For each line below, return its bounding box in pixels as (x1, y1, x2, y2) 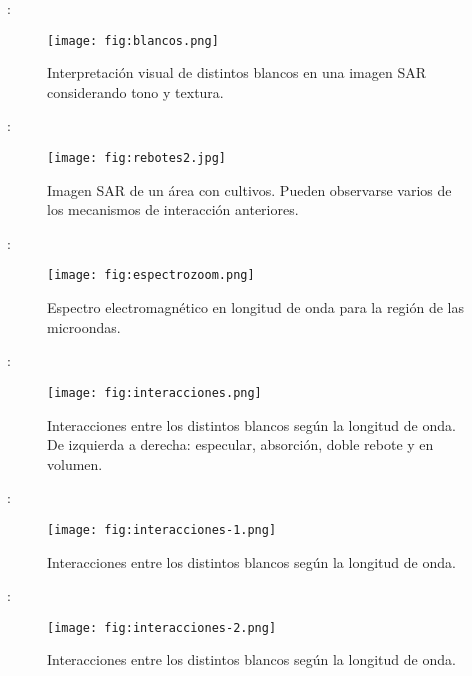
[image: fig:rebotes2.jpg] (47, 151, 226, 166)
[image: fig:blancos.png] (47, 33, 219, 48)
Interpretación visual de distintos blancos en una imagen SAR (47, 62, 426, 83)
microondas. (47, 316, 121, 337)
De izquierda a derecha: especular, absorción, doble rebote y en (47, 434, 434, 455)
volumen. (47, 453, 103, 474)
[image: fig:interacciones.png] (47, 385, 262, 400)
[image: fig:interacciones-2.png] (47, 620, 277, 635)
